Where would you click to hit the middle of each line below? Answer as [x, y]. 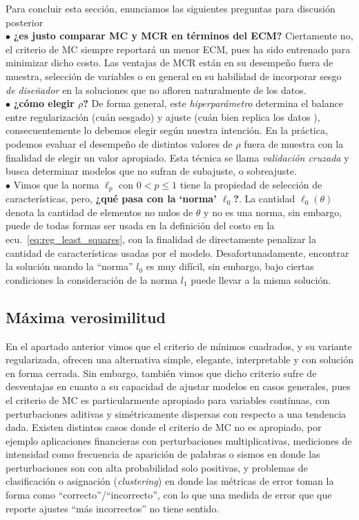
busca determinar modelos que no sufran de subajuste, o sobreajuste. [151, 171]
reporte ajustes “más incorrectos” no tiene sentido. [113, 508]
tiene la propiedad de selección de [251, 184]
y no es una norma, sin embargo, [273, 212]
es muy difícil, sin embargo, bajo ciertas [230, 266]
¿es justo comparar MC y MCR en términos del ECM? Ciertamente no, [183, 36]
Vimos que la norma [56, 184]
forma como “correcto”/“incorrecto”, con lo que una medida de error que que [169, 495]
